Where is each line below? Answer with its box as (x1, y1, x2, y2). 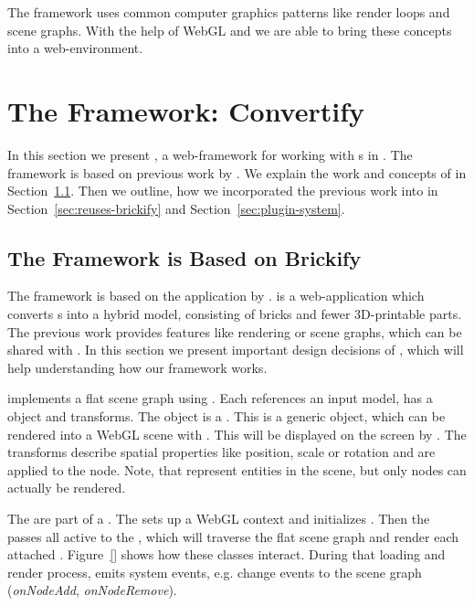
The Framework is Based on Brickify (7, 243, 362, 271)
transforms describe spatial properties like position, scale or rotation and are (7, 442, 436, 462)
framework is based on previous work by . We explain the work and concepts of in (7, 163, 467, 182)
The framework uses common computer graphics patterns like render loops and (7, 3, 450, 21)
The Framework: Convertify (7, 91, 365, 129)
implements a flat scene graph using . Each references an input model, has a (7, 388, 433, 408)
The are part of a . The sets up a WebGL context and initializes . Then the (7, 509, 430, 528)
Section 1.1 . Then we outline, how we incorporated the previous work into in (7, 181, 438, 200)
